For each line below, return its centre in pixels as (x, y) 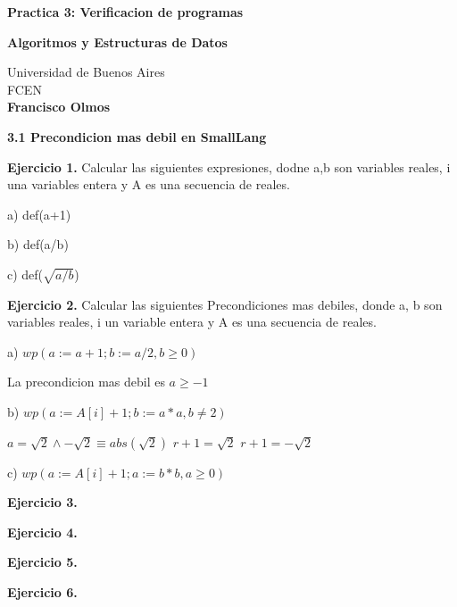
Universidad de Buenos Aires (86, 72)
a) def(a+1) (39, 214)
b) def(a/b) (38, 244)
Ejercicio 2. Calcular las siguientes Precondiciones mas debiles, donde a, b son (225, 304)
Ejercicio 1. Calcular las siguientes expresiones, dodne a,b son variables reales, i (229, 166)
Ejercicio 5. (42, 562)
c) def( (25, 274)
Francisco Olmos (59, 107)
